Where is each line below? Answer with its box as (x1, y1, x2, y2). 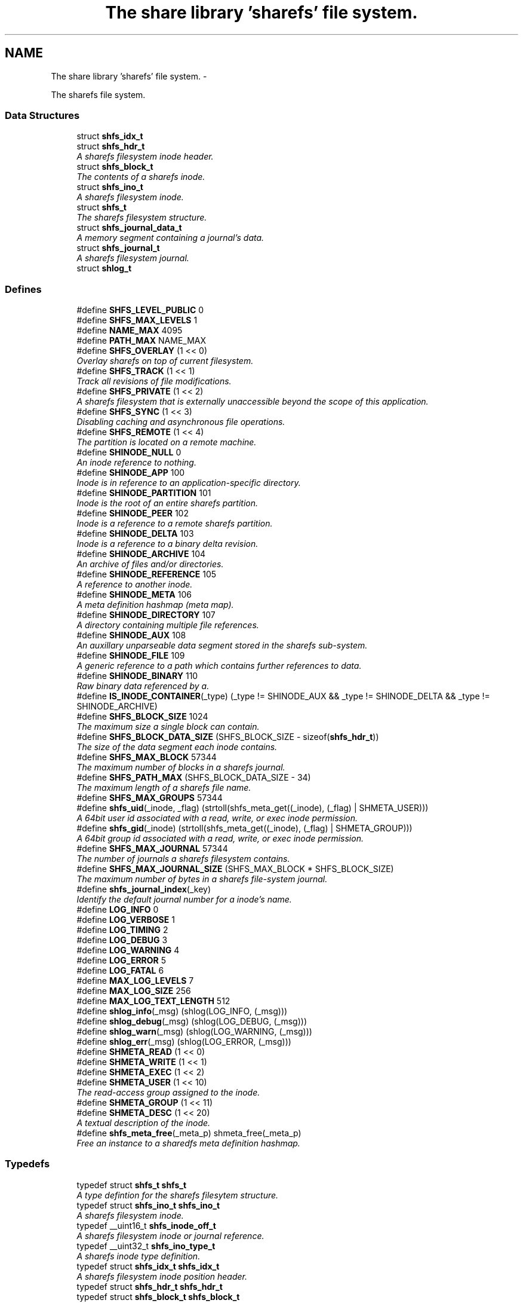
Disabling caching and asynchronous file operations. (76, 417, 285, 427)
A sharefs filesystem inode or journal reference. (76, 1230, 264, 1241)
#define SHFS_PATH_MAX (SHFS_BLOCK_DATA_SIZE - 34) (76, 772, 311, 783)
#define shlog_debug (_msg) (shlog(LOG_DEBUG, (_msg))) (76, 1016, 307, 1027)
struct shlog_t (76, 263, 132, 274)
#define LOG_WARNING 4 (76, 945, 180, 956)
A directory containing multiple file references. (76, 620, 259, 631)
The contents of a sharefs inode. (76, 172, 205, 182)
